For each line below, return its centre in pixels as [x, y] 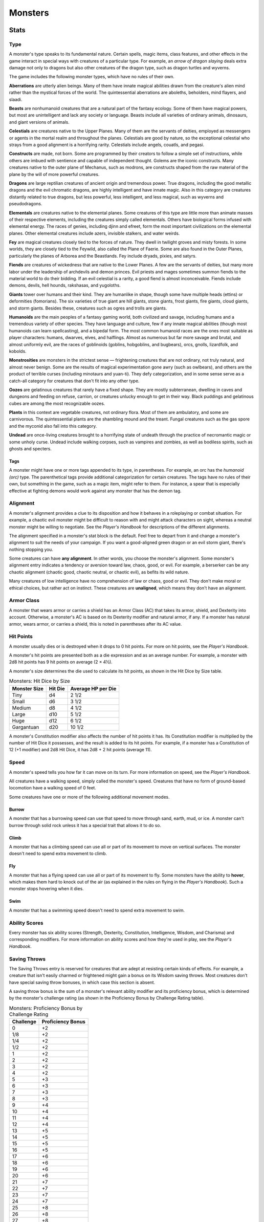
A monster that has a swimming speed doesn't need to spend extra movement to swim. [97, 910]
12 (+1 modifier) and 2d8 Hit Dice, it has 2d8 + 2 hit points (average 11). [80, 750]
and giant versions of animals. [39, 122]
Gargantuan [25, 727]
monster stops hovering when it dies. [46, 889]
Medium [22, 708]
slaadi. [16, 99]
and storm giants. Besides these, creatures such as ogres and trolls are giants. [88, 308]
